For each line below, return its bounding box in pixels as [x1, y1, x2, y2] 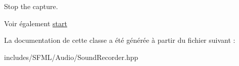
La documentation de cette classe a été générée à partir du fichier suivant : [4, 35, 235, 45]
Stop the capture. [4, 1, 58, 11]
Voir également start [4, 18, 67, 28]
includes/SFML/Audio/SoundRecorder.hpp [4, 51, 138, 62]
